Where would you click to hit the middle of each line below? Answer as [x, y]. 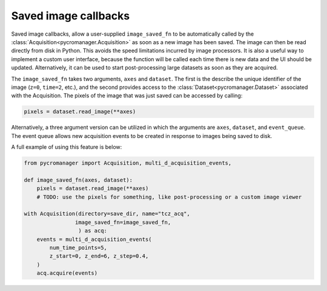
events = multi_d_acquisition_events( [94, 239]
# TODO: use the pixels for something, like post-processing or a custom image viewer [169, 197]
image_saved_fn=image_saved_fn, [123, 222]
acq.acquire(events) [67, 273]
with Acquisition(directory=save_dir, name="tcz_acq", [107, 214]
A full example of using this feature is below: [67, 147]
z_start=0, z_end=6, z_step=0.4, [99, 256]
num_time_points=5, [78, 247]
